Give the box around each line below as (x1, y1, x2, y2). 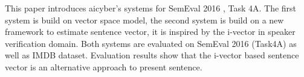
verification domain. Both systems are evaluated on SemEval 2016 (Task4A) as (5, 37, 297, 49)
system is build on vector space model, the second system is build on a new (5, 13, 284, 26)
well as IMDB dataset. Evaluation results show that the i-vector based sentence (5, 49, 299, 61)
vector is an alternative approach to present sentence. (5, 60, 202, 73)
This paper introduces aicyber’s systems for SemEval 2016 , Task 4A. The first (5, 2, 297, 14)
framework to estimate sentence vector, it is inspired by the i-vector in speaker (5, 25, 296, 38)
